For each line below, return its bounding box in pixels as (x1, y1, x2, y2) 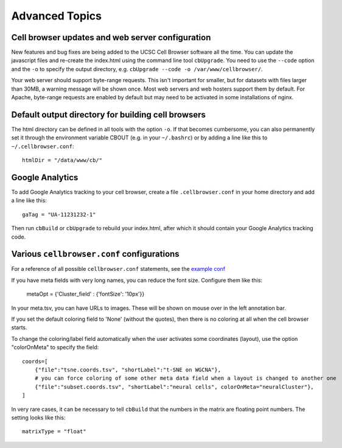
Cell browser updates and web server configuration (11, 32, 211, 43)
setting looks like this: (11, 414, 66, 421)
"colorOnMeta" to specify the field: (11, 344, 99, 351)
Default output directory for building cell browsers (11, 110, 206, 120)
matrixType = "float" (22, 428, 86, 435)
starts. (11, 324, 27, 331)
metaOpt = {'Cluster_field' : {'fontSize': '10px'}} (26, 290, 145, 298)
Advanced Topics (11, 9, 102, 23)
